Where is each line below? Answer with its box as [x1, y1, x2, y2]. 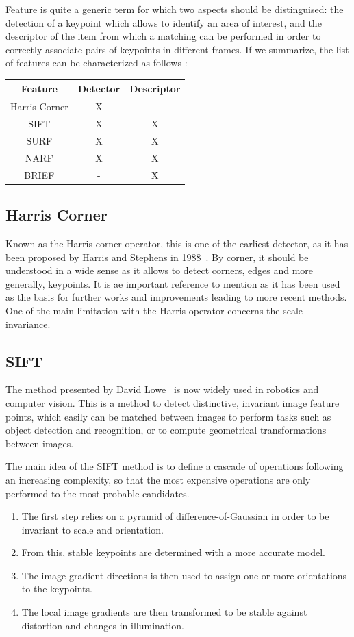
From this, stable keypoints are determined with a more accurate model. [21, 545, 325, 560]
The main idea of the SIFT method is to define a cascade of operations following [5, 459, 344, 473]
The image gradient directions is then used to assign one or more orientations [21, 568, 347, 582]
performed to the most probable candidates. [5, 486, 190, 500]
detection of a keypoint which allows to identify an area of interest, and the [5, 15, 322, 29]
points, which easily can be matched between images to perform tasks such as [5, 409, 331, 423]
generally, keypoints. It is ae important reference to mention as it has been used [5, 276, 340, 290]
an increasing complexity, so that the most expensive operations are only [5, 472, 311, 486]
